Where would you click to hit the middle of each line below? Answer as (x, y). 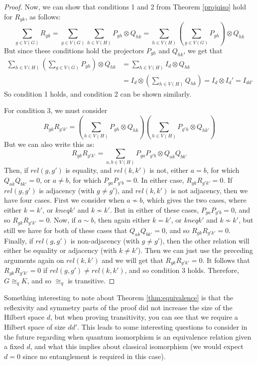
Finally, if (19, 240)
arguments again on (34, 260)
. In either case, (160, 180)
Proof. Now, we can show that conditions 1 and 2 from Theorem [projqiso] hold (125, 6)
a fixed (14, 346)
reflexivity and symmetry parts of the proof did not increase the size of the (118, 307)
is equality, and (89, 170)
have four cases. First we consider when (64, 200)
